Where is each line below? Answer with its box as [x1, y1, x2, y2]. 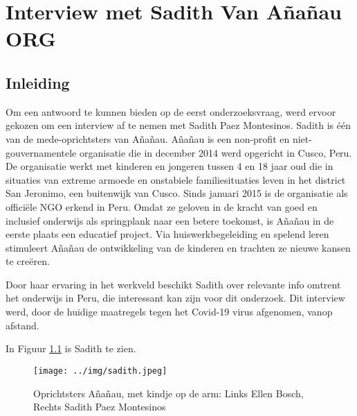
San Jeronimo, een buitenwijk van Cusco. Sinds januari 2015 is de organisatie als [6, 186, 348, 200]
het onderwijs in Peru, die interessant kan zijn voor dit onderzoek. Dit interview [6, 291, 345, 305]
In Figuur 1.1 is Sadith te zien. [6, 341, 136, 356]
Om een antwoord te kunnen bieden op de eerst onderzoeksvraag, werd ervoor [6, 104, 336, 119]
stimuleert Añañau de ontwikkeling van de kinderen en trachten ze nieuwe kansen [6, 240, 351, 254]
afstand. [6, 318, 39, 332]
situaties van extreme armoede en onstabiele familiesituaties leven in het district [6, 172, 346, 187]
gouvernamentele [6, 145, 77, 159]
